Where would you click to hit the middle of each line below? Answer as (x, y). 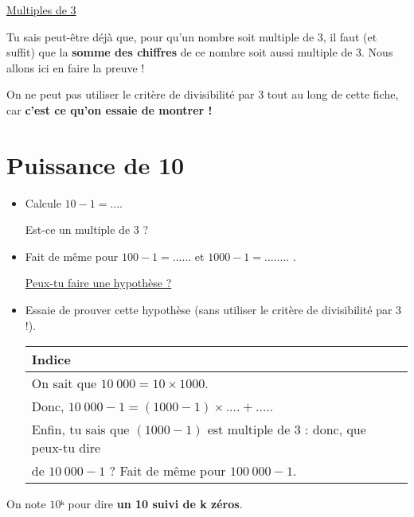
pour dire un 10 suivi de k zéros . (155, 504)
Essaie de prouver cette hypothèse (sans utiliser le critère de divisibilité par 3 (213, 310)
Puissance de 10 (96, 164)
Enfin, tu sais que (80, 430)
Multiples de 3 (41, 10)
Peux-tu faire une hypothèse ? (98, 283)
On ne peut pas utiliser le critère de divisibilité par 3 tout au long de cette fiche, (203, 94)
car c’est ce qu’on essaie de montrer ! (109, 109)
